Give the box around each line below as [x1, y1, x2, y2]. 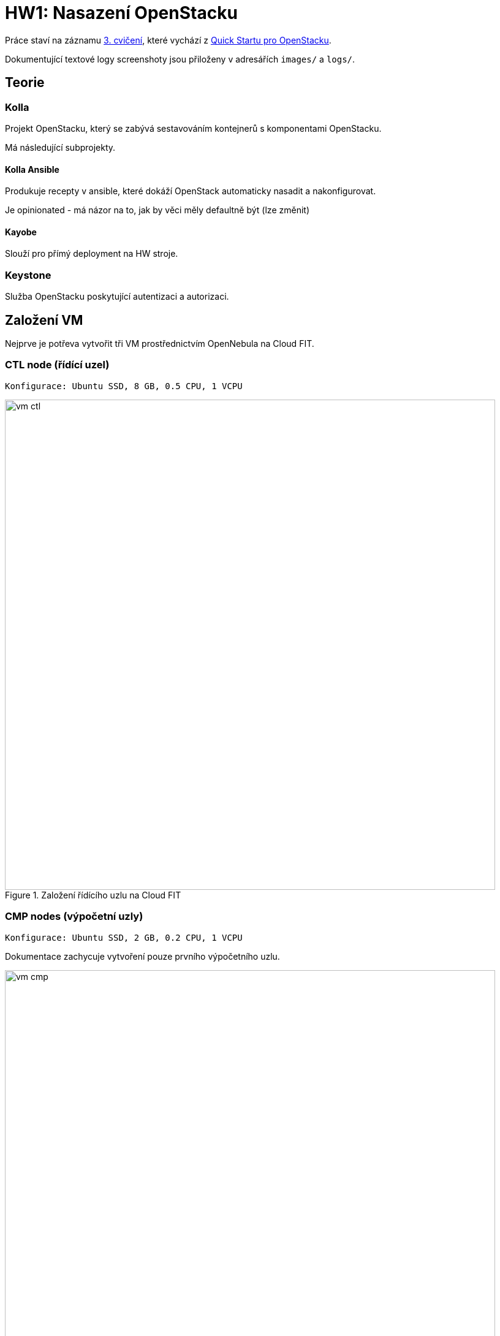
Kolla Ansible [5, 164, 59, 175]
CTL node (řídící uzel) [5, 359, 110, 371]
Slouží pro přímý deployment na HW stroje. [5, 248, 178, 259]
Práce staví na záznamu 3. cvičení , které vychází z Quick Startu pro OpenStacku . [5, 34, 331, 45]
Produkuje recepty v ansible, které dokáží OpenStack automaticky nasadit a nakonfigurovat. [5, 186, 376, 197]
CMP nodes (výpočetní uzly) [5, 910, 143, 923]
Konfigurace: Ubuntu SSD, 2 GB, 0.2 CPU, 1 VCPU [5, 932, 243, 943]
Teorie [5, 75, 45, 91]
